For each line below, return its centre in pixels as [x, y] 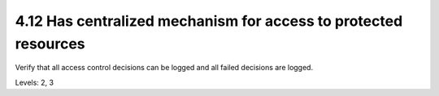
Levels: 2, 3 [35, 82]
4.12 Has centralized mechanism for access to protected [209, 21]
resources [50, 44]
